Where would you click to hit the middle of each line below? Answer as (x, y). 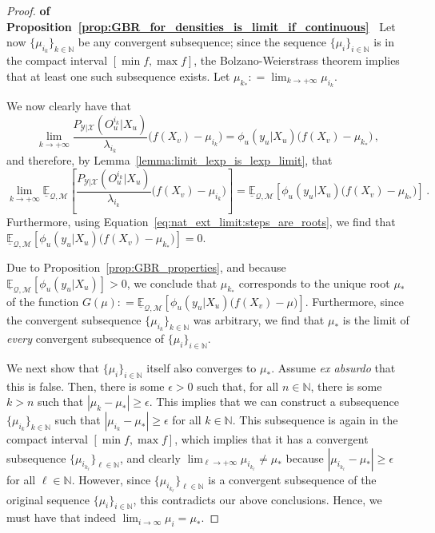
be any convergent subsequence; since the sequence (202, 42)
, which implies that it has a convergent (271, 439)
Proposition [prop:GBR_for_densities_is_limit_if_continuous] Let (201, 26)
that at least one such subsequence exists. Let (118, 76)
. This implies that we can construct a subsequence (274, 402)
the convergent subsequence (74, 319)
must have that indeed (61, 517)
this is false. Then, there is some (86, 386)
